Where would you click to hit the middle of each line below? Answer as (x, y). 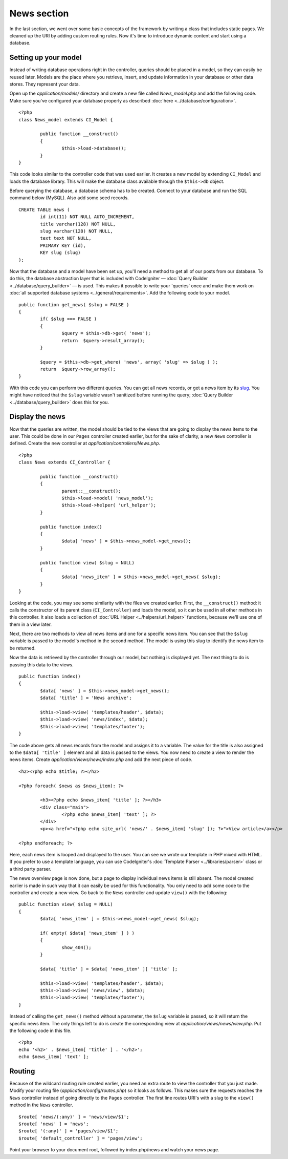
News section (39, 13)
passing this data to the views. (41, 665)
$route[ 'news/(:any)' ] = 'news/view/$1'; (74, 1117)
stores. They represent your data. (45, 84)
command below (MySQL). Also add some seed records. (69, 198)
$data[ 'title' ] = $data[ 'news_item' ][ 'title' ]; (109, 969)
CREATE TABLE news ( (44, 209)
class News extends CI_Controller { (64, 462)
